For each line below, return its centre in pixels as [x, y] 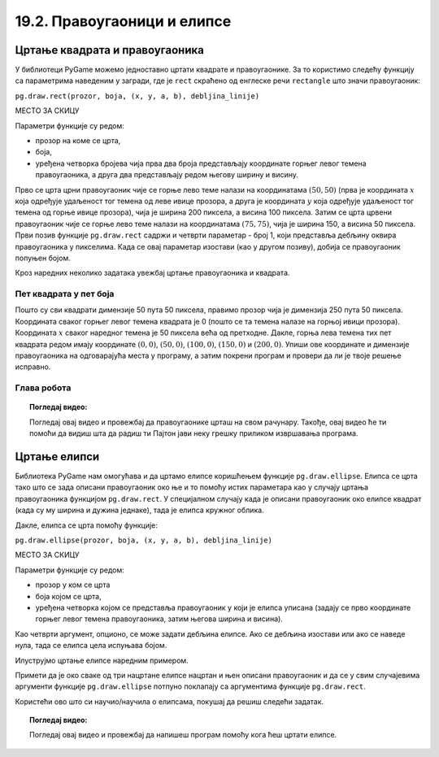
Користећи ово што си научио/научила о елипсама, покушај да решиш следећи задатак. [170, 701]
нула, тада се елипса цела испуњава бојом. [91, 646]
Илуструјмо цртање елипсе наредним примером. [102, 660]
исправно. [33, 367]
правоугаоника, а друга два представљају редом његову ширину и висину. [167, 175]
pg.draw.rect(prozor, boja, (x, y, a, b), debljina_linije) [137, 96]
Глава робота [43, 388]
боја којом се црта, [68, 596]
